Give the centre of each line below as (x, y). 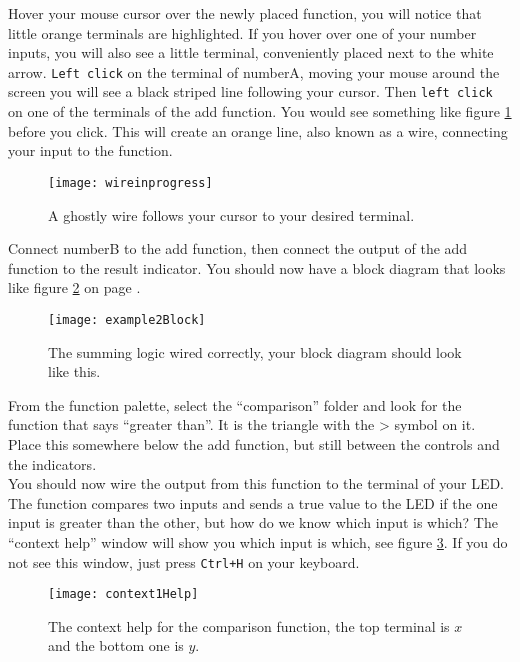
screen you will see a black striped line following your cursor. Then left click (250, 91)
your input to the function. (90, 150)
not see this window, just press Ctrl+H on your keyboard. (184, 561)
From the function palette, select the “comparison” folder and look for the (235, 404)
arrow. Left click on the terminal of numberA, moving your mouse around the (254, 71)
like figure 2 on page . (74, 287)
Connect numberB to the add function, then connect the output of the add (238, 248)
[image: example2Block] (127, 319)
